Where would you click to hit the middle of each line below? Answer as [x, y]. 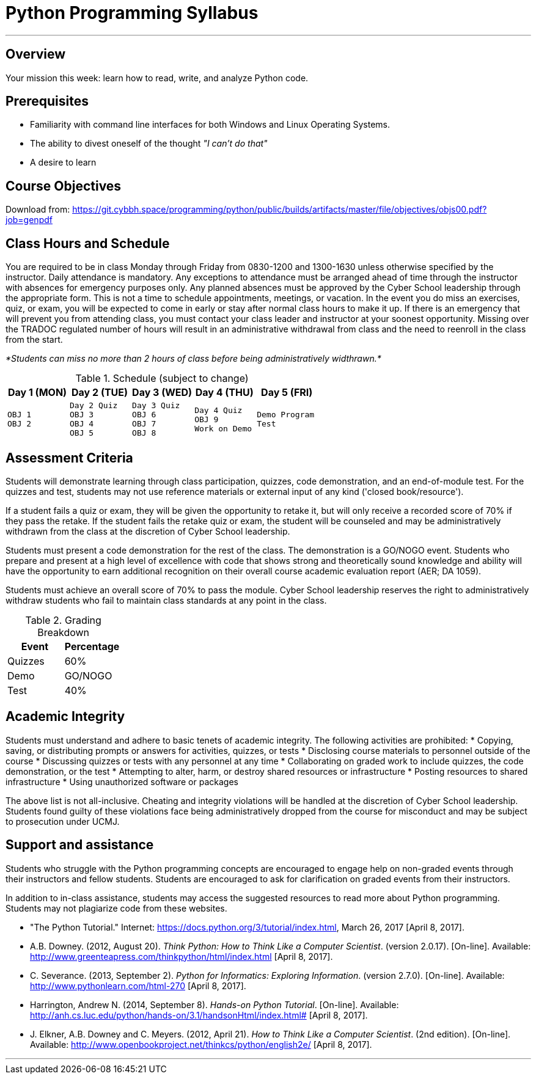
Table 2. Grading [63, 620]
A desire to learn [63, 163]
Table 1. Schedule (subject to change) [162, 379]
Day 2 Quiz [94, 406]
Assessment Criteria [69, 458]
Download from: [38, 210]
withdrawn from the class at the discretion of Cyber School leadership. [148, 531]
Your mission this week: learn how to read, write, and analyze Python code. [157, 78]
